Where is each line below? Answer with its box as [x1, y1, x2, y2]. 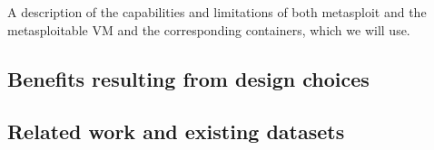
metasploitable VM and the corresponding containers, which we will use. [7, 20, 410, 39]
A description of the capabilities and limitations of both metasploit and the [7, 3, 427, 21]
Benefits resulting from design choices [7, 64, 370, 92]
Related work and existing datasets [7, 117, 345, 145]
